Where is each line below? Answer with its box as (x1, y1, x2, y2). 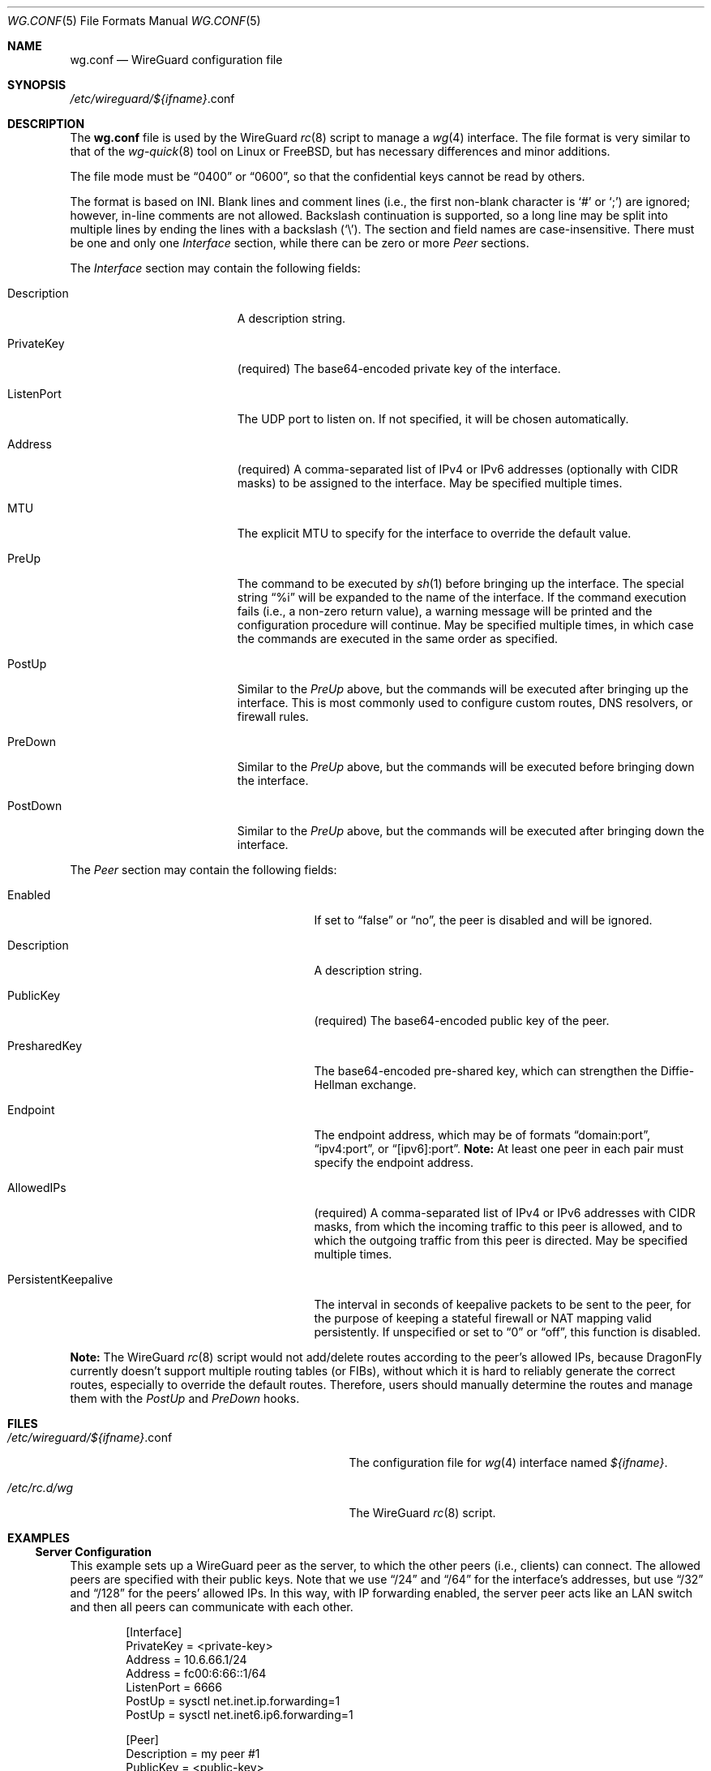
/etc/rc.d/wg (7, 1481, 74, 1494)
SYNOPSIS (7, 78, 66, 92)
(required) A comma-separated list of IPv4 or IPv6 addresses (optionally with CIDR (237, 462, 679, 476)
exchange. (361, 1078, 417, 1091)
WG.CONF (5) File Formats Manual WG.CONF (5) (7, 14, 261, 28)
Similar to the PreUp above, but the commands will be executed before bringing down (237, 760, 695, 774)
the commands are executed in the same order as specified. (237, 632, 559, 645)
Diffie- (660, 1064, 695, 1078)
